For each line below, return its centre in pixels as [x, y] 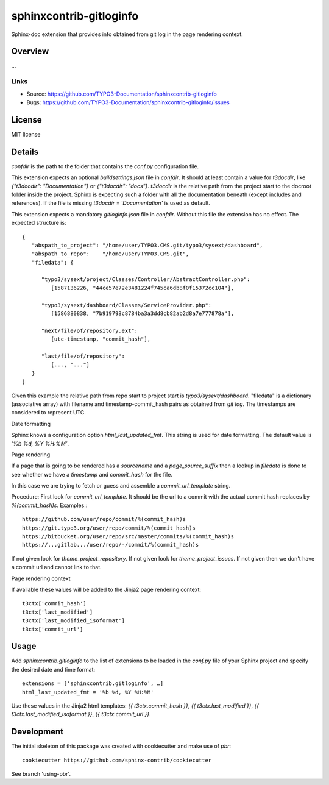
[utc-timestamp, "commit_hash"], [101, 339]
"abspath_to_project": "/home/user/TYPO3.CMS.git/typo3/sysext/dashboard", [147, 245]
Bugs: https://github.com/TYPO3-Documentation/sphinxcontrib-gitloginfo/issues [128, 102]
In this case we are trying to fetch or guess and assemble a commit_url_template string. [121, 486]
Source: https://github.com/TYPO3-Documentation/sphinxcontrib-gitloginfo [122, 94]
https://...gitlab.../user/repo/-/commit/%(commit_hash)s [111, 545]
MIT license [26, 134]
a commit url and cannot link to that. [56, 567]
